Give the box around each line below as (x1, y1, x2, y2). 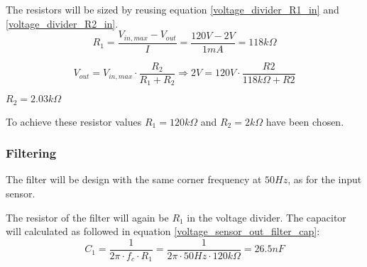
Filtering (6, 144, 57, 162)
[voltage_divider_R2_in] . (6, 16, 119, 31)
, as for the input (287, 172, 362, 187)
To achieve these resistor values (6, 114, 142, 129)
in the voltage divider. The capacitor (187, 209, 346, 224)
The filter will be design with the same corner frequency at (6, 172, 262, 187)
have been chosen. (265, 114, 344, 129)
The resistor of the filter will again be (6, 209, 169, 224)
